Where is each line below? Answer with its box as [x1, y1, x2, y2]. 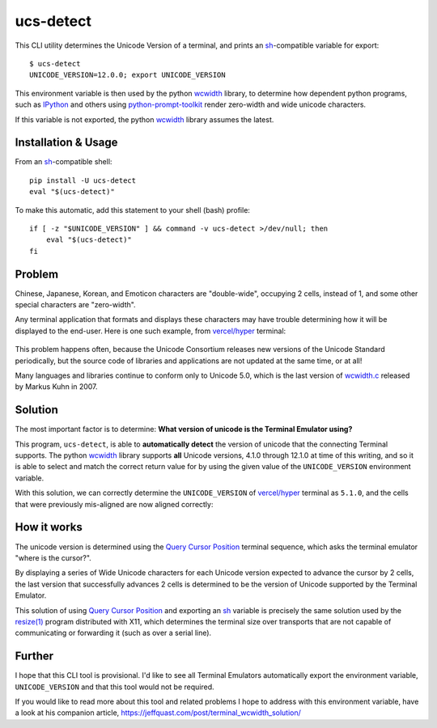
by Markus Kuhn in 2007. [15, 382, 98, 392]
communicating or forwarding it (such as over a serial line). [15, 628, 212, 638]
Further [15, 650, 54, 663]
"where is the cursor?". [15, 552, 92, 562]
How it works [15, 520, 83, 534]
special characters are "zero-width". [15, 300, 137, 310]
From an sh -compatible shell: [15, 157, 112, 167]
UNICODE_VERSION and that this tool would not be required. [15, 682, 214, 692]
